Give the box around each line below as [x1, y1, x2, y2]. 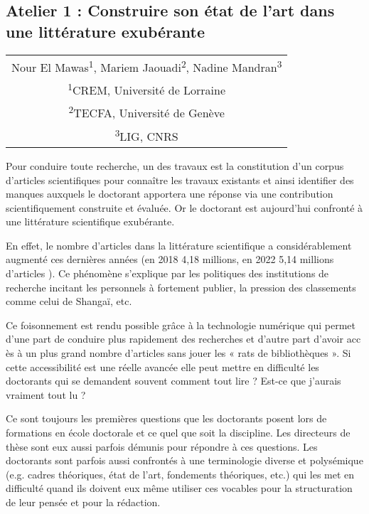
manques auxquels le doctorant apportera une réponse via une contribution [6, 186, 333, 201]
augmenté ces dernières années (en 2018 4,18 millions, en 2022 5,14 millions [6, 252, 334, 267]
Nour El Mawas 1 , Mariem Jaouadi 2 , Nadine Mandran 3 [11, 56, 282, 75]
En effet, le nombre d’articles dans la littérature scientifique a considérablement [6, 237, 352, 252]
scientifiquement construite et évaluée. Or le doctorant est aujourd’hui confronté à [6, 200, 363, 215]
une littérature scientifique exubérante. [6, 214, 175, 229]
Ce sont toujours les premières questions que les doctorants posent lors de [6, 411, 327, 426]
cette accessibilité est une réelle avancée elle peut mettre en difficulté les [6, 359, 319, 374]
